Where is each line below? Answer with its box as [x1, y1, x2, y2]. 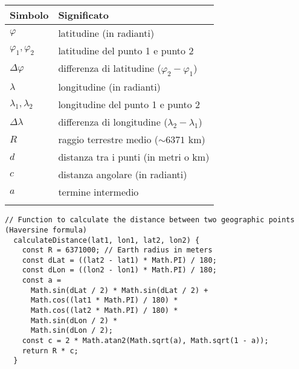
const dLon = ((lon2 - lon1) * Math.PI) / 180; [22, 266, 217, 275]
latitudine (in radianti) [58, 26, 155, 40]
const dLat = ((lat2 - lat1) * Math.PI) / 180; [22, 255, 217, 265]
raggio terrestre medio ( [58, 132, 158, 147]
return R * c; [22, 346, 79, 355]
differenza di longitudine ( [58, 115, 168, 129]
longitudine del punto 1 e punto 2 [58, 97, 201, 112]
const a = [22, 276, 62, 285]
